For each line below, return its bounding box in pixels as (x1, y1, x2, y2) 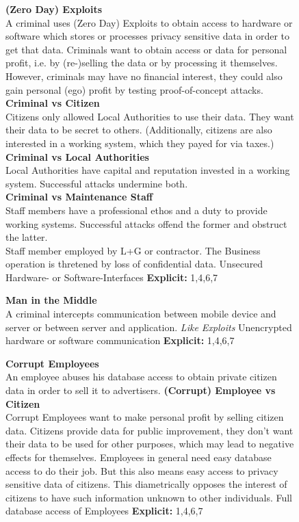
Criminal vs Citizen (5, 96, 100, 110)
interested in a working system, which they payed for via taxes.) (5, 135, 274, 150)
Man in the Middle (5, 293, 97, 307)
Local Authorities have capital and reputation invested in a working (5, 163, 290, 177)
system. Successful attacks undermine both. (5, 176, 188, 190)
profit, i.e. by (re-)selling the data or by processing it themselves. (5, 55, 278, 70)
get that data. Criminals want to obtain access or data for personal (5, 42, 287, 56)
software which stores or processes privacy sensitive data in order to (5, 29, 290, 43)
